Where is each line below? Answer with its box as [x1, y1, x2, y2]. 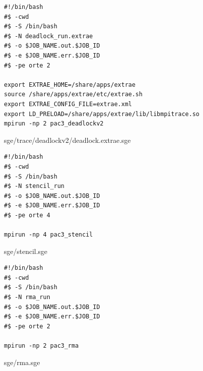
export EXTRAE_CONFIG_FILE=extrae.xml [4, 100, 132, 108]
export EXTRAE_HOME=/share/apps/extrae [4, 81, 135, 88]
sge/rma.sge [4, 357, 40, 367]
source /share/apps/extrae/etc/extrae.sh [4, 91, 143, 98]
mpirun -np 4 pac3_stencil [4, 231, 93, 239]
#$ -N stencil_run [4, 183, 65, 190]
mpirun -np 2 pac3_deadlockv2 [4, 120, 104, 127]
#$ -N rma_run [4, 294, 51, 301]
